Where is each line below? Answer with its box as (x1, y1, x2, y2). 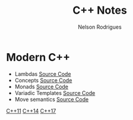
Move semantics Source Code (14, 96, 89, 103)
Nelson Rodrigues (78, 23, 122, 30)
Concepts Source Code (14, 76, 72, 84)
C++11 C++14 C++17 (6, 107, 56, 114)
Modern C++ (6, 50, 70, 64)
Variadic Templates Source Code (14, 89, 96, 96)
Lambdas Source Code (14, 70, 71, 78)
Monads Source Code (14, 83, 69, 90)
